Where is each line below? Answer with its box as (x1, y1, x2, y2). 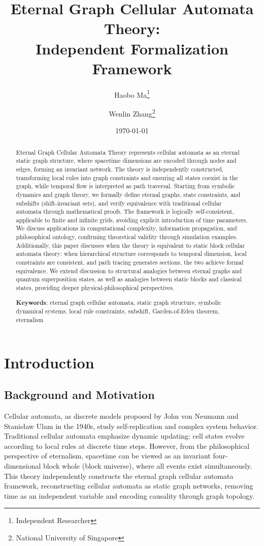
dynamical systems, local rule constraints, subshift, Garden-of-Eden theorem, (16, 307, 220, 315)
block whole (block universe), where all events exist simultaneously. (43, 460, 252, 471)
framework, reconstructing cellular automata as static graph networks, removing (4, 480, 253, 491)
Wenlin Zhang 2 (109, 106, 155, 119)
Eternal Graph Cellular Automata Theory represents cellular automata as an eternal (16, 148, 240, 156)
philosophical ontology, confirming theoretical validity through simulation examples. (16, 233, 238, 241)
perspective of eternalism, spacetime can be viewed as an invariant (4, 450, 211, 461)
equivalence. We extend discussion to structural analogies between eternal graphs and (16, 266, 242, 275)
